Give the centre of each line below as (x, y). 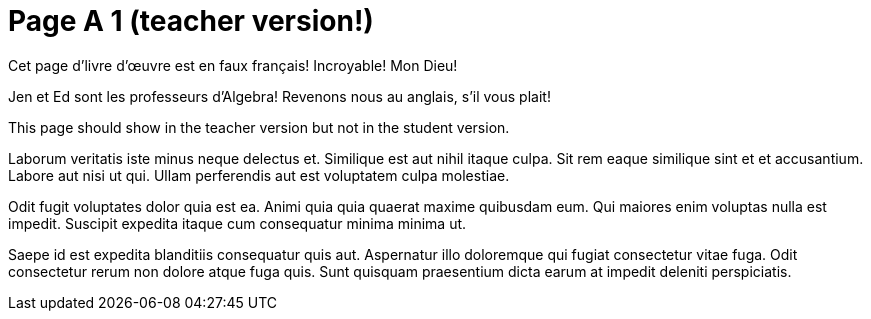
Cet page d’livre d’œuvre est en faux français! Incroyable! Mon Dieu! (233, 65)
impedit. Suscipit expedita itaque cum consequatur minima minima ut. (237, 223)
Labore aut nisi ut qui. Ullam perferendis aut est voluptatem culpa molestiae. (259, 175)
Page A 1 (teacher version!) (191, 21)
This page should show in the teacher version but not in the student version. (259, 127)
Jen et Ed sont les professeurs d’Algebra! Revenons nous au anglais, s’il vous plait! (279, 96)
